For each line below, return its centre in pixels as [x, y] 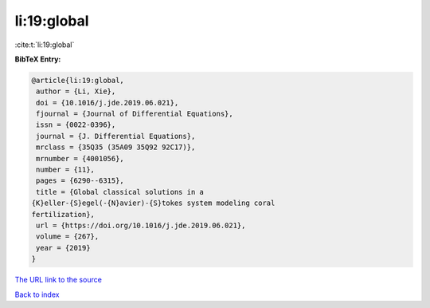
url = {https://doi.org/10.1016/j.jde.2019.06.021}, [141, 225]
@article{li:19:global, [78, 80]
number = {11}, [66, 170]
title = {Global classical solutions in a [120, 192]
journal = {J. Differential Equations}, [116, 136]
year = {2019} [63, 248]
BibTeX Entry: [38, 59]
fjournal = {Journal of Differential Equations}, [135, 114]
